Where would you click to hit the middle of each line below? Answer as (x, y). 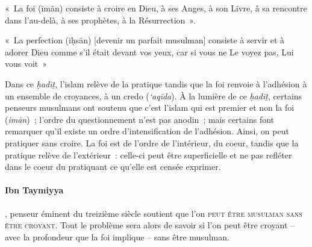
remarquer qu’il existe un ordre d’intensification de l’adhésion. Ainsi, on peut (147, 131)
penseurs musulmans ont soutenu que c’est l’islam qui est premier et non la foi (150, 108)
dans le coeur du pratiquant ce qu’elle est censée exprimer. (113, 167)
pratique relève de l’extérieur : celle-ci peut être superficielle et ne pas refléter (148, 155)
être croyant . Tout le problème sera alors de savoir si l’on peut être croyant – (150, 225)
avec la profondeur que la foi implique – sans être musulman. (117, 236)
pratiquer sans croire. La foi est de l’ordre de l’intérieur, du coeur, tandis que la (152, 142)
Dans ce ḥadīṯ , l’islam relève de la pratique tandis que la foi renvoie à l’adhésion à (156, 83)
